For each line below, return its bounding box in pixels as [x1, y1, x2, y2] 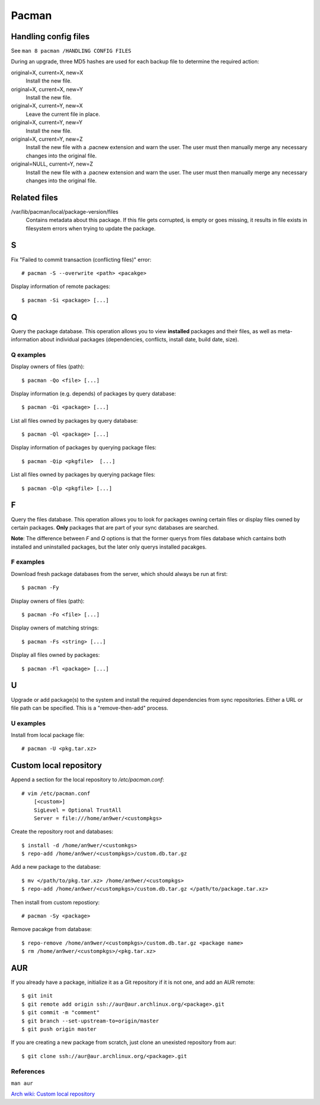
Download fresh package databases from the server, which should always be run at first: [11, 570, 228, 577]
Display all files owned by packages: [11, 651, 100, 658]
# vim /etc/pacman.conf [21, 790, 91, 797]
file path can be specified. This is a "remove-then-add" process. [11, 704, 169, 711]
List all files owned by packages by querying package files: [11, 471, 156, 478]
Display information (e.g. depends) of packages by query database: [11, 390, 176, 397]
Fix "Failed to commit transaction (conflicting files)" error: [11, 256, 152, 263]
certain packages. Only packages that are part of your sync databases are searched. [11, 524, 219, 531]
